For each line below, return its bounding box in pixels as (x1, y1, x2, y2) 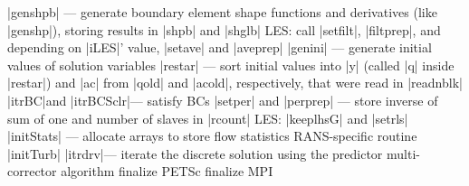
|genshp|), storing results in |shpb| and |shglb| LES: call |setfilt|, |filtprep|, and (7, 20, 441, 39)
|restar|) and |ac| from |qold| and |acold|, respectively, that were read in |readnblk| (7, 73, 463, 92)
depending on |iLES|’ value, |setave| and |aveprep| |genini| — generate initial (7, 38, 432, 57)
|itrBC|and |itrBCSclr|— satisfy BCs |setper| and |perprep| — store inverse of (7, 90, 438, 109)
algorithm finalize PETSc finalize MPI (61, 162, 273, 181)
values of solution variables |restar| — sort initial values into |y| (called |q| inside (7, 55, 455, 74)
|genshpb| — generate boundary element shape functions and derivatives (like (7, 3, 437, 21)
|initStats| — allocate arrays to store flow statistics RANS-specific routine (7, 126, 417, 145)
